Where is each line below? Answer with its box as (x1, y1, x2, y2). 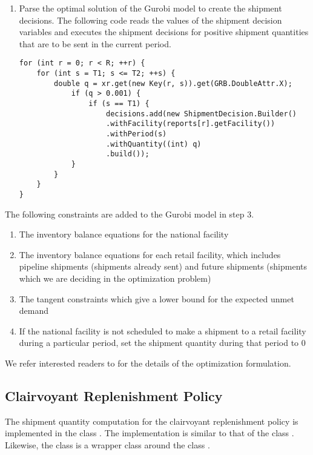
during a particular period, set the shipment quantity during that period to (19, 336, 299, 349)
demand (19, 304, 49, 317)
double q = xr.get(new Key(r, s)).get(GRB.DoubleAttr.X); (54, 79, 292, 88)
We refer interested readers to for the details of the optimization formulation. (5, 356, 291, 369)
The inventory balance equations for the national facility (19, 228, 229, 241)
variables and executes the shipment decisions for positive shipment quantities (19, 25, 309, 38)
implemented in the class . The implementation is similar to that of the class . (5, 427, 294, 439)
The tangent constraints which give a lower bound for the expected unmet (19, 292, 294, 305)
